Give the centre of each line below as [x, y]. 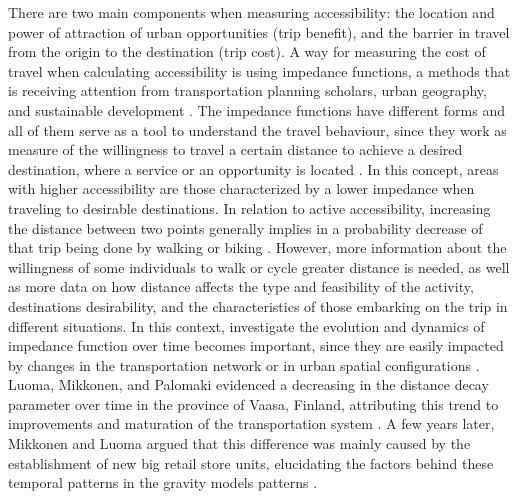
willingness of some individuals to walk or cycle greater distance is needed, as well [259, 266]
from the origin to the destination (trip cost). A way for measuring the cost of [247, 51]
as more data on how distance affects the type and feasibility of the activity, [241, 286]
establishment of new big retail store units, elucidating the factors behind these [251, 462]
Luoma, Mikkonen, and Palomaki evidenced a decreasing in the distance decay [248, 384]
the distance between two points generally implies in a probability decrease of [245, 227]
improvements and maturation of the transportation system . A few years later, [251, 423]
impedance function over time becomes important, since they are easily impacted [256, 345]
